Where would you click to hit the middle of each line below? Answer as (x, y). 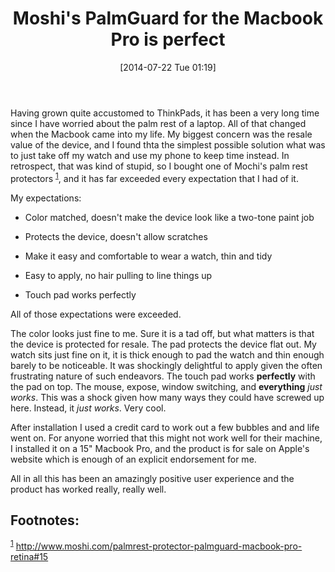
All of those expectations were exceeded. (96, 314)
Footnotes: (45, 520)
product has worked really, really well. (88, 489)
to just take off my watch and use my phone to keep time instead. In (150, 155)
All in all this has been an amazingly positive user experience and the (152, 478)
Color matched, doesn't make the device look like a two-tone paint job (169, 217)
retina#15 (29, 557)
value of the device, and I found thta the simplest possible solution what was (168, 144)
